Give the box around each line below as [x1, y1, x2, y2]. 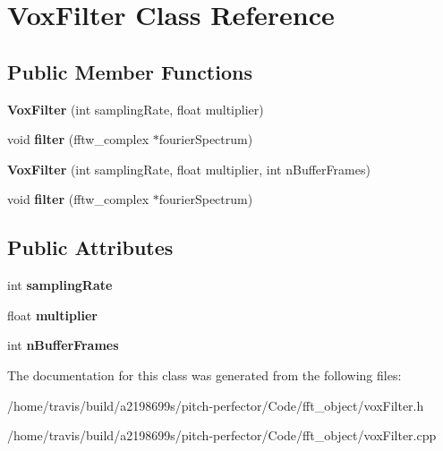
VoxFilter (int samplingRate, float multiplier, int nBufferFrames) [7, 159, 371, 178]
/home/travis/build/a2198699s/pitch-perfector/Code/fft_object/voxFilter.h [7, 396, 424, 414]
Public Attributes [7, 234, 174, 261]
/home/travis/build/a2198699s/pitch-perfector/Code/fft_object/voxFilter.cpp [7, 426, 437, 445]
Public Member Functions [7, 57, 252, 85]
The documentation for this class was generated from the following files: [7, 365, 402, 384]
